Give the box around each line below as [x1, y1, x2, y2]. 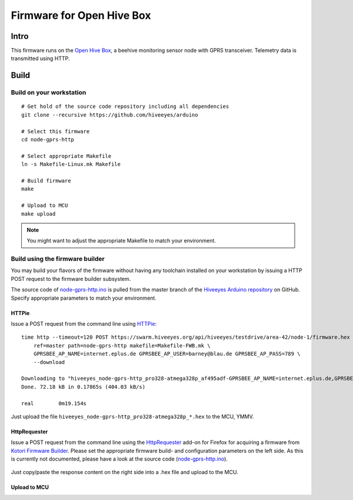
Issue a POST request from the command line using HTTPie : [11, 320, 157, 327]
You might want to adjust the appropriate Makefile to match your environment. [26, 237, 216, 244]
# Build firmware [21, 177, 71, 184]
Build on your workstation [11, 88, 86, 97]
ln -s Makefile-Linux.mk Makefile [21, 161, 121, 168]
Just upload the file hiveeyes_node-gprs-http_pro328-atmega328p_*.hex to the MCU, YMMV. [11, 413, 254, 420]
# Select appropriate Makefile [21, 153, 112, 159]
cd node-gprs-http [21, 136, 75, 143]
